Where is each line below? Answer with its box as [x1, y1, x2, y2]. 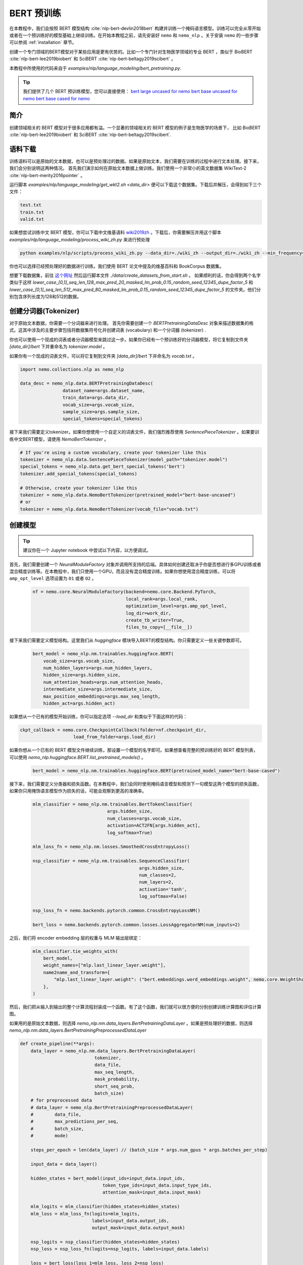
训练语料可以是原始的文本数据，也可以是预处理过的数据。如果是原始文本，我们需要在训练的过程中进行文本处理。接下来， [9, 158, 262, 164]
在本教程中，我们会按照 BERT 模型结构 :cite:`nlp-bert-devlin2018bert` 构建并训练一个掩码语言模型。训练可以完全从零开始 [9, 25, 261, 31]
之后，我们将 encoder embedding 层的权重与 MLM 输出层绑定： [9, 935, 142, 941]
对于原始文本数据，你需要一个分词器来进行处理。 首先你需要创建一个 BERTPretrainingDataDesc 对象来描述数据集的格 [9, 320, 254, 326]
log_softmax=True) [107, 830, 153, 835]
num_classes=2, [139, 872, 177, 878]
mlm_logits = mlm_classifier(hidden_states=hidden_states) [30, 1204, 180, 1209]
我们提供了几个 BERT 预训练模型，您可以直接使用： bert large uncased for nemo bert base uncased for [23, 89, 238, 95]
